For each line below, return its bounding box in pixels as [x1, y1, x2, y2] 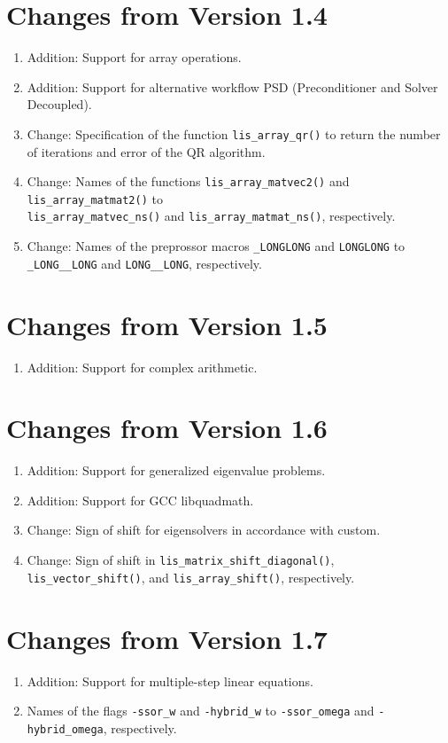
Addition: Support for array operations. [27, 48, 242, 66]
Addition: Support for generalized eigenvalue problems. [27, 461, 326, 480]
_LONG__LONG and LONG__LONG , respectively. [27, 254, 262, 272]
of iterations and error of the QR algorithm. [27, 142, 266, 160]
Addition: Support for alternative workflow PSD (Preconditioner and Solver [27, 77, 438, 96]
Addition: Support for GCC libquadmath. [27, 490, 254, 509]
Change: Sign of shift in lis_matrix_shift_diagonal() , [27, 551, 335, 569]
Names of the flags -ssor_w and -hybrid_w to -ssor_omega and [27, 701, 375, 720]
